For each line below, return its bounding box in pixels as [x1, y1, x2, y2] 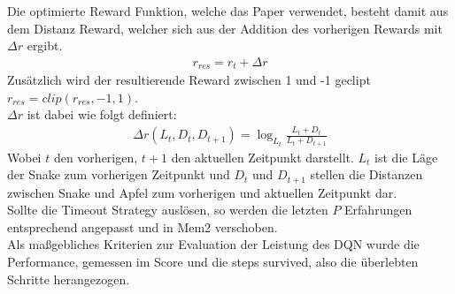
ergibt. [27, 36, 63, 55]
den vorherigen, [53, 147, 138, 166]
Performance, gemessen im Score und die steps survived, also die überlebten [7, 252, 419, 270]
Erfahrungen [344, 200, 413, 219]
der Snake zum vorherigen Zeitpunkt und [7, 165, 230, 184]
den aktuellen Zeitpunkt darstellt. [171, 147, 354, 166]
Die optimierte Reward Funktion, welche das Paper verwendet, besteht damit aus [7, 2, 449, 19]
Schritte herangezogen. [7, 269, 130, 288]
